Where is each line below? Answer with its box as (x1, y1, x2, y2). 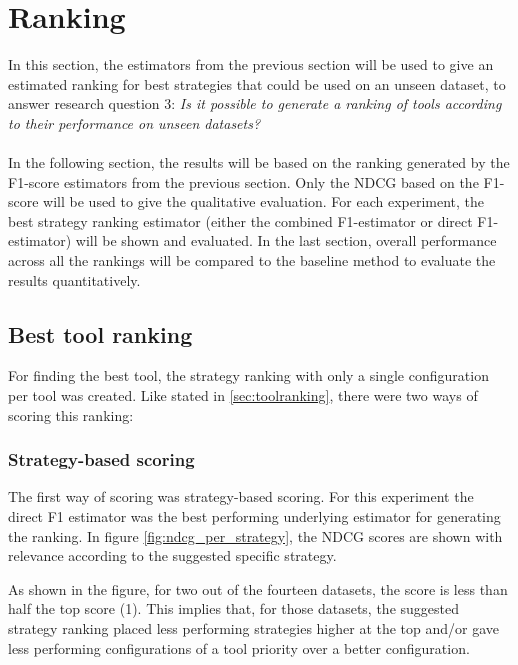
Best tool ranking (8, 318, 193, 349)
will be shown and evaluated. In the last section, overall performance (75, 230, 497, 251)
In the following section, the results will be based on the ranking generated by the (8, 152, 510, 173)
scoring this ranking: (8, 404, 134, 425)
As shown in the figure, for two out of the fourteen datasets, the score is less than (8, 578, 508, 599)
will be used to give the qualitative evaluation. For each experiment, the (43, 191, 485, 212)
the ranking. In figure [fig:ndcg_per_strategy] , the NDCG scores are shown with (8, 525, 503, 546)
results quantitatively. (8, 269, 141, 290)
